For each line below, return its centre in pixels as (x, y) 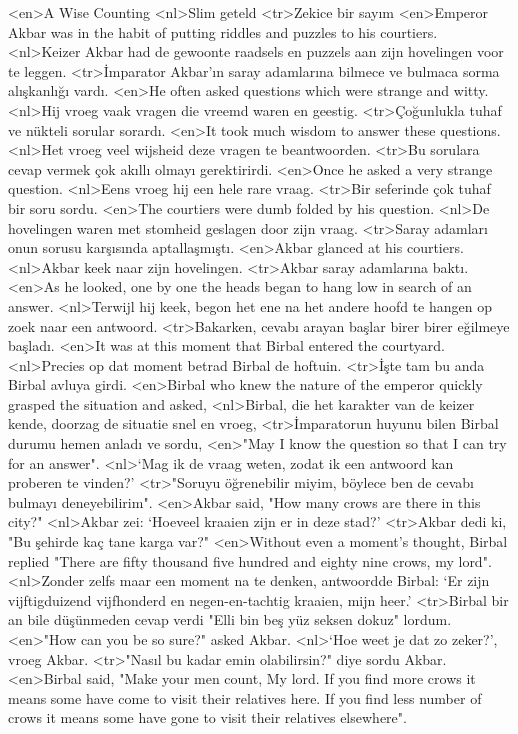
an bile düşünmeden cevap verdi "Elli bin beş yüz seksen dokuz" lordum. (230, 619)
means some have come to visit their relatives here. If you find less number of (245, 697)
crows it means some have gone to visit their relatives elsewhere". (207, 717)
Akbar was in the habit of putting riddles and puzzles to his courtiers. (223, 31)
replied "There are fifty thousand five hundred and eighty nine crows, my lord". (250, 560)
